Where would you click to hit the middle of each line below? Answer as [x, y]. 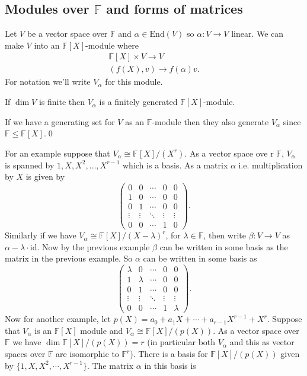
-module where [112, 45]
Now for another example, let [58, 319]
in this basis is [170, 365]
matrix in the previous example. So [69, 258]
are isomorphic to [87, 354]
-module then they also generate [210, 121]
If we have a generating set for [60, 121]
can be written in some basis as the [224, 246]
